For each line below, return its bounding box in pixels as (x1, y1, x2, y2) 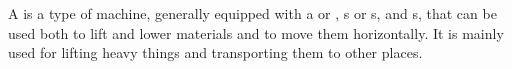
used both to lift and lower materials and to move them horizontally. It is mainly (8, 22, 504, 43)
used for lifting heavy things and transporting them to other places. (8, 42, 423, 63)
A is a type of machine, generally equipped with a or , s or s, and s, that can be (8, 3, 497, 23)
